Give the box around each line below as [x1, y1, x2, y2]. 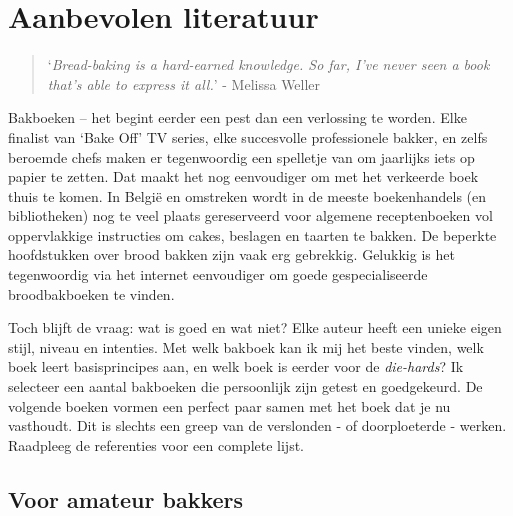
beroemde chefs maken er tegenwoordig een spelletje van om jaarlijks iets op [8, 146, 475, 167]
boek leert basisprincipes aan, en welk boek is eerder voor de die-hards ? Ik [8, 356, 464, 377]
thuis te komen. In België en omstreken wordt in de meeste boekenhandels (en [8, 185, 487, 206]
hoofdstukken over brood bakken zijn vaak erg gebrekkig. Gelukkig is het [8, 244, 455, 265]
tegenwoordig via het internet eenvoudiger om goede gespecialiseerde [8, 264, 428, 285]
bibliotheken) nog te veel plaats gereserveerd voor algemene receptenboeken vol [8, 205, 493, 226]
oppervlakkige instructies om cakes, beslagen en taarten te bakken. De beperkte [8, 224, 497, 245]
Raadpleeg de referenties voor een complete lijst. [8, 434, 304, 455]
